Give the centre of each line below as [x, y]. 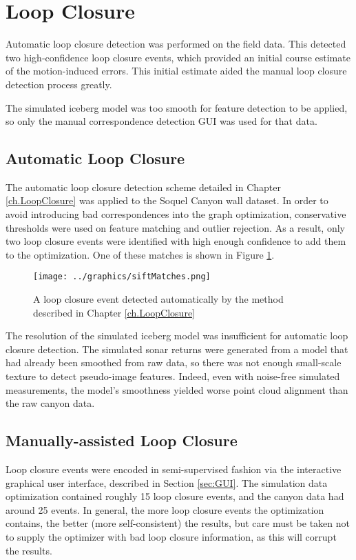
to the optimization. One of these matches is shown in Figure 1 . [140, 254]
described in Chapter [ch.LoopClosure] [114, 312]
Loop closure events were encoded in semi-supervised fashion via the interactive [174, 469]
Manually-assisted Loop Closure [122, 440]
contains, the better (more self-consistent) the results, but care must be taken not [178, 523]
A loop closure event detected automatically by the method [158, 299]
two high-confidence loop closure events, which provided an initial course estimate [178, 57]
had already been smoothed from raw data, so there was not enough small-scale [174, 362]
